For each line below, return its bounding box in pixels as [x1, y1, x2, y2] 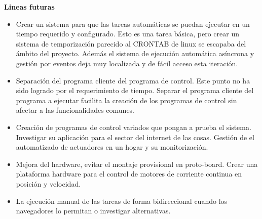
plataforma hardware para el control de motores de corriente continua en [16, 168, 242, 179]
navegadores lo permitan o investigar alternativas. [16, 205, 171, 216]
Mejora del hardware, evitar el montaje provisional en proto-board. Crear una [16, 158, 258, 169]
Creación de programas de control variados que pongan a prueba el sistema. [16, 121, 251, 132]
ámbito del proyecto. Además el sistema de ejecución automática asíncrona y [16, 48, 254, 59]
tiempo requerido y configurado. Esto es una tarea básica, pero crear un [16, 28, 239, 39]
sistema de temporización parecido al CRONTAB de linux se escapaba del [16, 38, 246, 49]
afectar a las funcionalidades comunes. [16, 105, 135, 115]
